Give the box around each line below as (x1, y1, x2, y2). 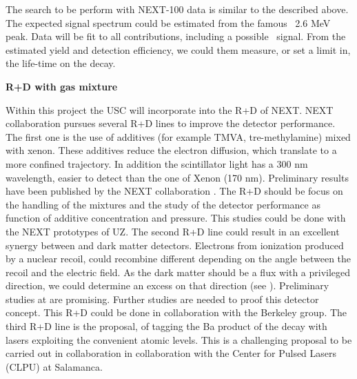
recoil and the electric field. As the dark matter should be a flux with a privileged (6, 264, 351, 279)
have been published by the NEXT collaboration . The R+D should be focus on (6, 184, 343, 198)
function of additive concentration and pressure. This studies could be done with (6, 211, 346, 225)
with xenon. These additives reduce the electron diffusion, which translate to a (6, 143, 337, 157)
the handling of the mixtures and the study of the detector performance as (6, 197, 320, 211)
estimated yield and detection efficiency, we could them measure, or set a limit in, (6, 42, 351, 57)
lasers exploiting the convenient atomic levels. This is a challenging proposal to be (6, 332, 352, 347)
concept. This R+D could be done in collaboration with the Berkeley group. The (6, 305, 347, 320)
